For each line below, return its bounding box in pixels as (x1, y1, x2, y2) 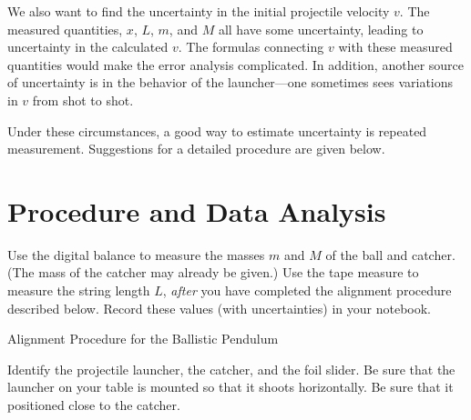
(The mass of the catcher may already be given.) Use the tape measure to (7, 263, 419, 282)
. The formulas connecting (178, 37, 324, 56)
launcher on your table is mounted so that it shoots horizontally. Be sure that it (7, 377, 454, 396)
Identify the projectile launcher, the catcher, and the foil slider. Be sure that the (7, 359, 456, 378)
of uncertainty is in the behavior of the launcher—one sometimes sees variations (7, 73, 454, 92)
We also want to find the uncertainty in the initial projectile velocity (7, 2, 390, 20)
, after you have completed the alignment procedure (162, 281, 452, 300)
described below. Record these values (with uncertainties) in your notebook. (7, 298, 431, 317)
